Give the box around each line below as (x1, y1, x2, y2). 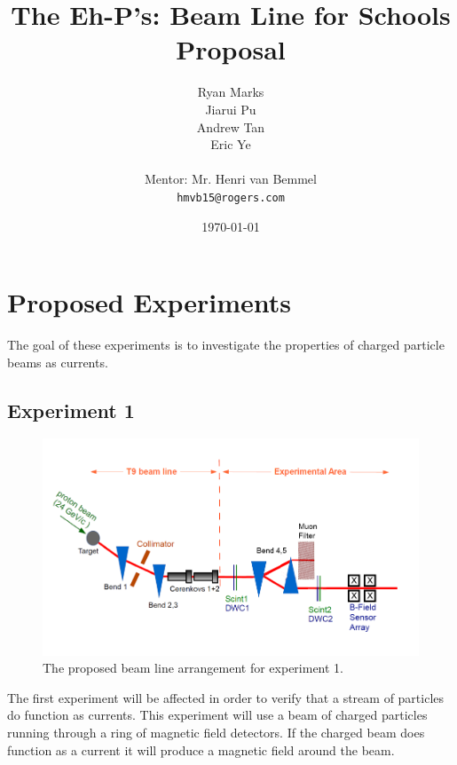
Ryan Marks (197, 83, 264, 101)
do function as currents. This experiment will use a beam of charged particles (7, 706, 428, 724)
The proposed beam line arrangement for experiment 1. (43, 659, 343, 677)
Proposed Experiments (7, 284, 292, 320)
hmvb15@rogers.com (177, 191, 285, 204)
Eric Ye (210, 135, 251, 154)
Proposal (176, 31, 286, 67)
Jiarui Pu (205, 99, 256, 118)
